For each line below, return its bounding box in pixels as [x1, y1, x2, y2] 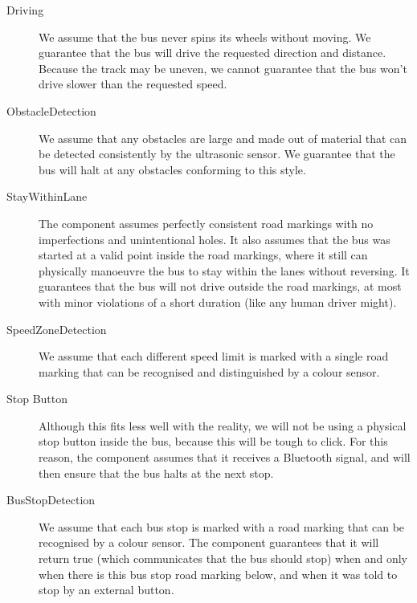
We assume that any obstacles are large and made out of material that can [39, 129, 407, 146]
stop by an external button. [39, 581, 174, 598]
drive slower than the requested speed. [39, 75, 227, 92]
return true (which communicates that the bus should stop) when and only [39, 550, 407, 567]
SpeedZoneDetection [6, 320, 107, 337]
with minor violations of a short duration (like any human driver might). [39, 293, 397, 310]
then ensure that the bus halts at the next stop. [39, 464, 274, 481]
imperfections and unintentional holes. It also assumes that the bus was [39, 230, 390, 247]
